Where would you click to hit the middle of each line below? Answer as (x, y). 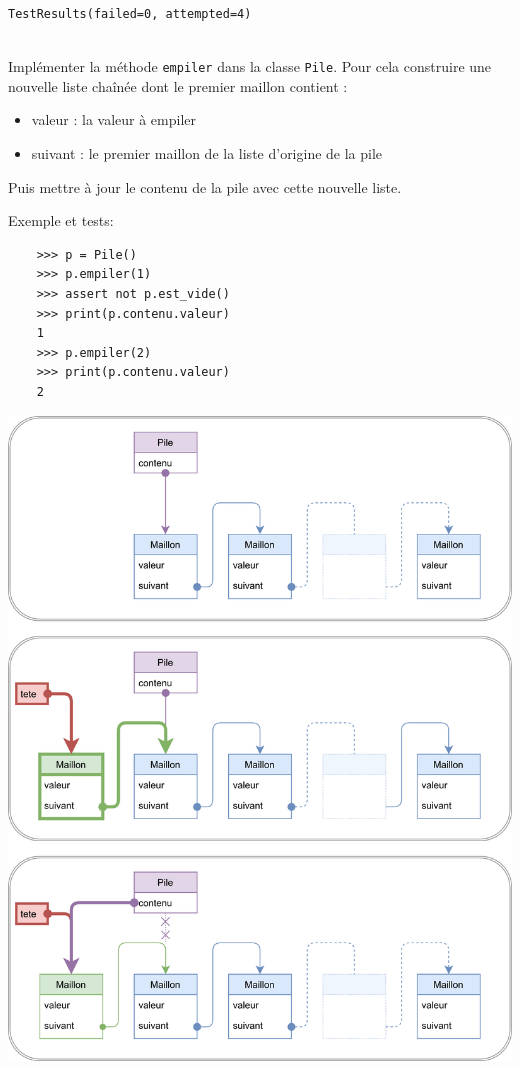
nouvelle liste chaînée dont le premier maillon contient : (178, 85)
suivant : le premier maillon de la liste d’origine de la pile (207, 153)
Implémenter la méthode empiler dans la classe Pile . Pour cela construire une (250, 66)
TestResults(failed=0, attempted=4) (130, 14)
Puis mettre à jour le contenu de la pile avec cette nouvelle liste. (205, 186)
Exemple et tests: (61, 220)
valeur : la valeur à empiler (114, 119)
